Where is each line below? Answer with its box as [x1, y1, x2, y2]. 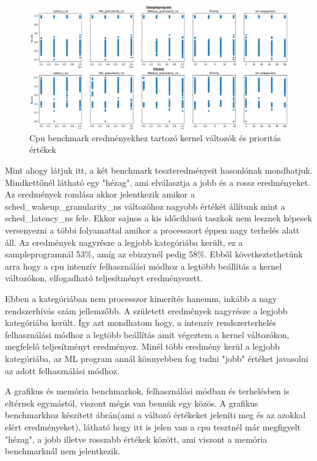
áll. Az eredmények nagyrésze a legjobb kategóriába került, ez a [5, 235, 243, 248]
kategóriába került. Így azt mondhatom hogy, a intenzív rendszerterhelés [5, 316, 277, 329]
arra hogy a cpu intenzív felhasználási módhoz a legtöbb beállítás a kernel [5, 259, 282, 272]
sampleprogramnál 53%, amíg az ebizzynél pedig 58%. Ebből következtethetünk [5, 248, 303, 260]
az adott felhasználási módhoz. [5, 364, 120, 377]
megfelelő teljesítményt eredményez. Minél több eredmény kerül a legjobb [5, 340, 280, 353]
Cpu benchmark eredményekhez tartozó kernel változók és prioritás [29, 131, 281, 144]
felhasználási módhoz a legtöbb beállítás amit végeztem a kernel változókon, [5, 328, 290, 341]
